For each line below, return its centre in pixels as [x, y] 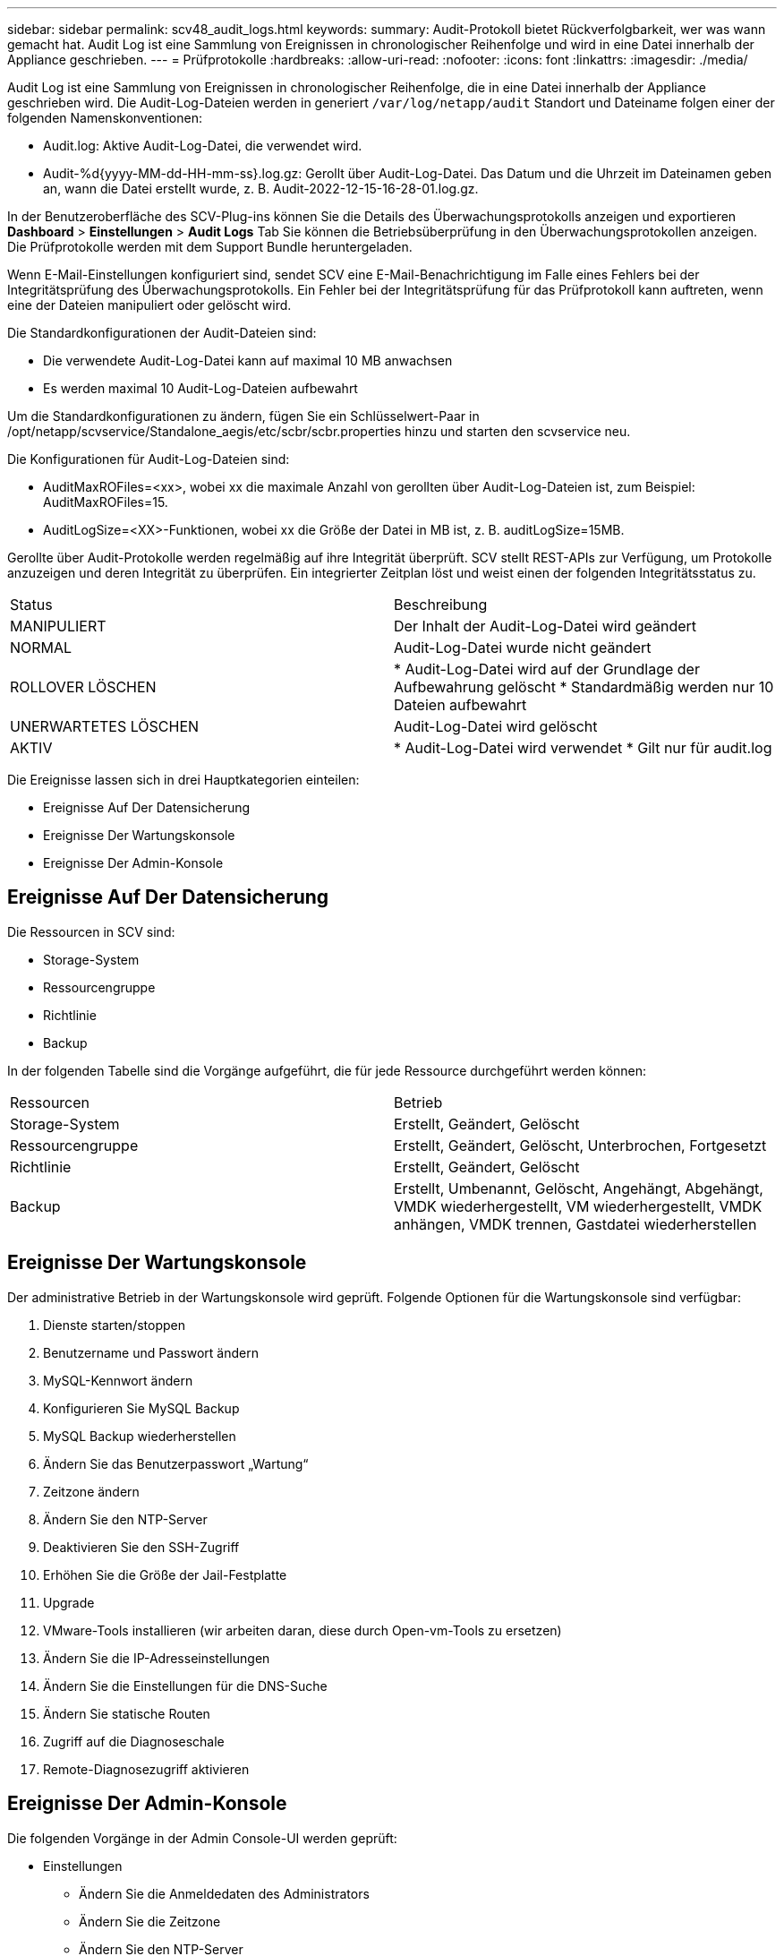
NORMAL [41, 648]
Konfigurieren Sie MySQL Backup [141, 1408]
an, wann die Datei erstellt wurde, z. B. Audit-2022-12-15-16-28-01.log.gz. [261, 189]
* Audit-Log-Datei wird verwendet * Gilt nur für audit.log [583, 748]
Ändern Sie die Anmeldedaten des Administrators [224, 1893]
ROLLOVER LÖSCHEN [83, 687]
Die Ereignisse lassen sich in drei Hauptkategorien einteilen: [183, 780]
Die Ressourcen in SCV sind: [91, 931]
